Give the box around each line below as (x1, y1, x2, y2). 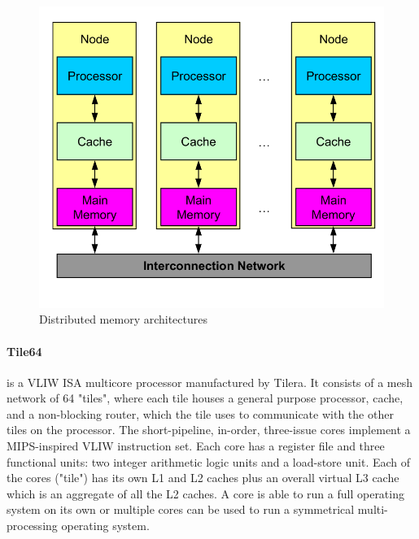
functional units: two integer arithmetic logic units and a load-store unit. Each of (7, 453, 411, 470)
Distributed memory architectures (39, 311, 208, 328)
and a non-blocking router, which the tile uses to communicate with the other (7, 405, 394, 422)
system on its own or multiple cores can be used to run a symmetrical (7, 501, 355, 518)
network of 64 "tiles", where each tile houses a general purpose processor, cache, (7, 389, 404, 406)
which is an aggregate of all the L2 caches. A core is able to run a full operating (7, 485, 404, 502)
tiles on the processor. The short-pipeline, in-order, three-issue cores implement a (7, 421, 411, 438)
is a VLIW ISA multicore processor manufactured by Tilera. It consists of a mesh (7, 373, 413, 390)
